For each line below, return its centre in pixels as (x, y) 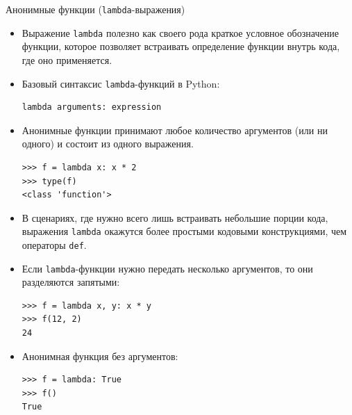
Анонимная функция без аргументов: (100, 356)
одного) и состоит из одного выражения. (108, 144)
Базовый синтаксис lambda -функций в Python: (121, 83)
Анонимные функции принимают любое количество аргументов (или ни (175, 130)
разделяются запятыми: (71, 282)
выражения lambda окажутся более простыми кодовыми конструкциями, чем (184, 231)
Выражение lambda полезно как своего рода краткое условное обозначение (180, 32)
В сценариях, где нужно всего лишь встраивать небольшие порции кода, (175, 217)
